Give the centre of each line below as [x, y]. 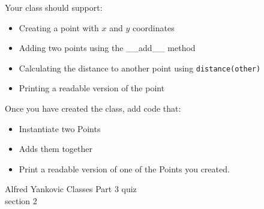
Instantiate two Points [60, 128]
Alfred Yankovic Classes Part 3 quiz [71, 189]
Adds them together [56, 149]
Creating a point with [59, 27]
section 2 [21, 201]
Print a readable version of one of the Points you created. [124, 168]
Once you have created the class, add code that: [93, 108]
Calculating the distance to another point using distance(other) [140, 68]
